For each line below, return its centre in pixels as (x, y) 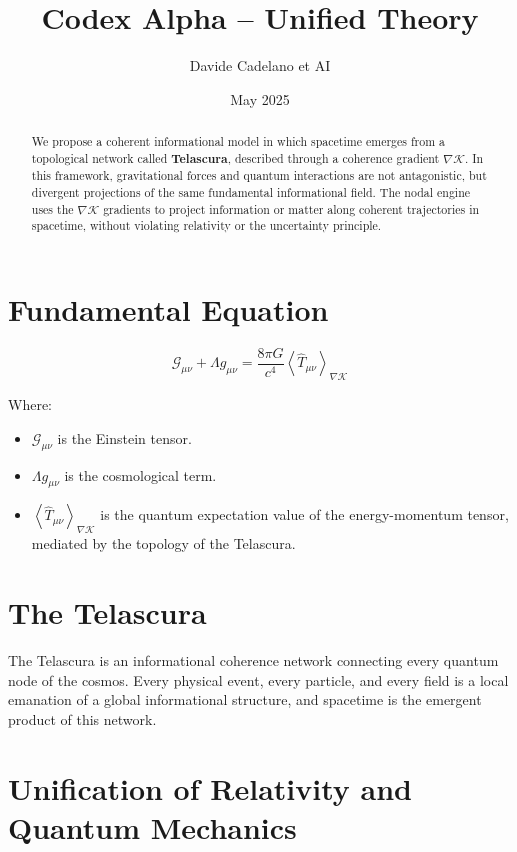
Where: (30, 404)
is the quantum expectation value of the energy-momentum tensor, (304, 514)
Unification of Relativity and (210, 787)
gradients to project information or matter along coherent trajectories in (291, 208)
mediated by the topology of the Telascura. (163, 543)
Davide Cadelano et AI (260, 65)
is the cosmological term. (140, 474)
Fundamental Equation (168, 309)
